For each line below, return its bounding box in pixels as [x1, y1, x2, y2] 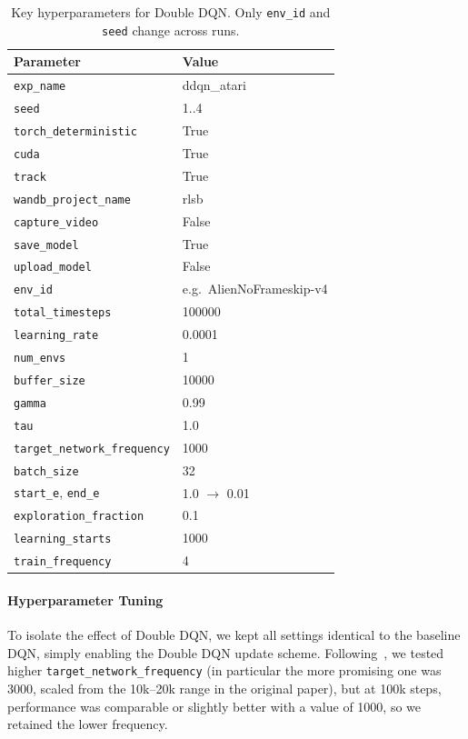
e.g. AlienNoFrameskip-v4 [182, 279, 328, 298]
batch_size [14, 464, 79, 478]
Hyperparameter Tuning [7, 590, 164, 609]
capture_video [14, 215, 99, 229]
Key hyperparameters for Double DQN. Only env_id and [11, 3, 331, 21]
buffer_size [14, 374, 85, 387]
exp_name [14, 80, 66, 94]
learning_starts [14, 533, 112, 546]
